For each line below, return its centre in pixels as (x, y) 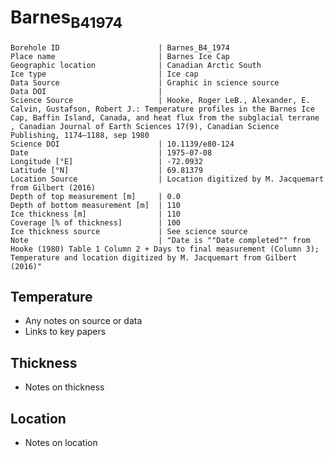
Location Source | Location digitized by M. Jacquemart (167, 179)
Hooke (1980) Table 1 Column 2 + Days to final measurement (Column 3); (165, 249)
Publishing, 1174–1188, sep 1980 (80, 135)
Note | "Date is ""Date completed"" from (160, 240)
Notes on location (61, 442)
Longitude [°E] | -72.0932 (106, 161)
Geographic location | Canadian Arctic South (136, 65)
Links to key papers (65, 332)
